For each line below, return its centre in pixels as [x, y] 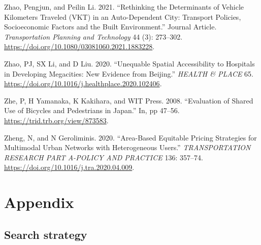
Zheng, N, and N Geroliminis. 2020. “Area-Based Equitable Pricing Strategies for [130, 137]
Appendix [39, 202]
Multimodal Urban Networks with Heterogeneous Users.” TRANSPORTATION [127, 147]
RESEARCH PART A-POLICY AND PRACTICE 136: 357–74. [104, 157]
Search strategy [46, 234]
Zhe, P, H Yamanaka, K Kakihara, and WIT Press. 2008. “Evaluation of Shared [129, 100]
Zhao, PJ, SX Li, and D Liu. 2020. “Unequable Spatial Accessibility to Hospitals [129, 63]
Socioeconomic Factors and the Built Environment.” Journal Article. [110, 27]
